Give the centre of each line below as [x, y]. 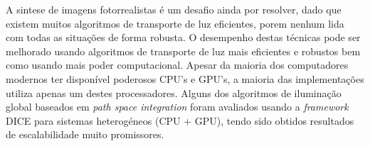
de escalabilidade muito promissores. [85, 134]
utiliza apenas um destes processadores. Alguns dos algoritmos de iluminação [174, 92]
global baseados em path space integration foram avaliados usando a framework [177, 107]
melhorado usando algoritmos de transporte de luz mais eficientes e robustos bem [183, 51]
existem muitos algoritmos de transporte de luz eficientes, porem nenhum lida [175, 23]
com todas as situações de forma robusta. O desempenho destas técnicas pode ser [183, 37]
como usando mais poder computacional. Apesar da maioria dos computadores [177, 65]
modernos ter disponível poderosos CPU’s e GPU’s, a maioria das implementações [185, 78]
